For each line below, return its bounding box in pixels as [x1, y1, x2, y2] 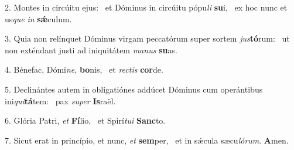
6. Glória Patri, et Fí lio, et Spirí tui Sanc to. [5, 114, 166, 127]
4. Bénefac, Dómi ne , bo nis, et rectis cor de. [5, 63, 163, 76]
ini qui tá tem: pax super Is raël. [5, 94, 116, 107]
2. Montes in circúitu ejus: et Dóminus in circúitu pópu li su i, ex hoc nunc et [5, 1, 288, 13]
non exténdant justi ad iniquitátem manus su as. [5, 43, 177, 56]
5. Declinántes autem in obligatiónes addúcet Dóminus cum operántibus [5, 83, 263, 95]
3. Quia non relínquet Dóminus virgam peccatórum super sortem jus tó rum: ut [5, 32, 290, 45]
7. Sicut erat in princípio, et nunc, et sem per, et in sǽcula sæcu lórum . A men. [5, 134, 289, 146]
